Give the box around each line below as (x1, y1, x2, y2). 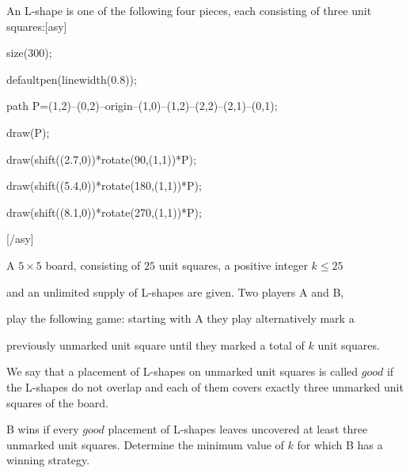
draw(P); (6, 123, 50, 140)
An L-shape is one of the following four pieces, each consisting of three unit (6, 2, 372, 18)
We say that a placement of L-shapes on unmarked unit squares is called (6, 363, 359, 380)
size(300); (6, 44, 52, 61)
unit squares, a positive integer (158, 256, 308, 273)
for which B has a (297, 436, 383, 452)
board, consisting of (45, 256, 141, 273)
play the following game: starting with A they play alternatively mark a (6, 310, 355, 327)
